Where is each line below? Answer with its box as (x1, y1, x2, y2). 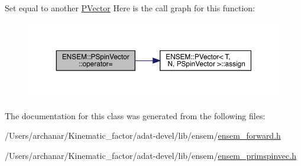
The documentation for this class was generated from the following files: (5, 109, 266, 122)
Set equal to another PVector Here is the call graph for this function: (5, 2, 255, 14)
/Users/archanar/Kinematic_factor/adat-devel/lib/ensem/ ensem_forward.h (5, 129, 281, 142)
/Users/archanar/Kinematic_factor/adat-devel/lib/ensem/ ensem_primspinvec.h (5, 149, 296, 161)
